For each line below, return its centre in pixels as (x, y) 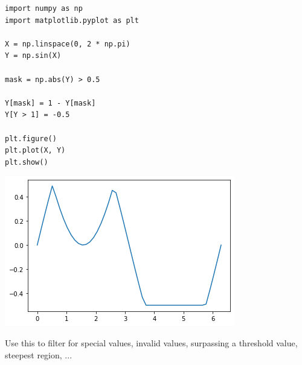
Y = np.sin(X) (33, 56)
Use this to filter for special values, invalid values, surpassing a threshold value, (151, 342)
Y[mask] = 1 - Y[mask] (50, 103)
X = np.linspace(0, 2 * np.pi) (68, 44)
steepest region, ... (39, 354)
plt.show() (27, 162)
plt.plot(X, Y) (35, 151)
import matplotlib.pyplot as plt (72, 20)
